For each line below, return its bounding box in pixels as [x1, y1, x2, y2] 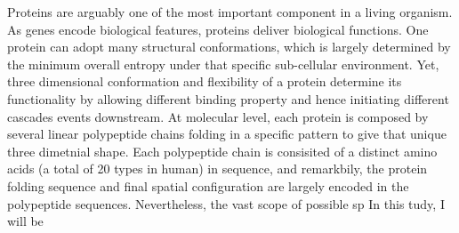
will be [7, 212, 44, 230]
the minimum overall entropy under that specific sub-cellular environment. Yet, [7, 54, 439, 73]
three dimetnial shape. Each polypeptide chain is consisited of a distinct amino [7, 141, 438, 160]
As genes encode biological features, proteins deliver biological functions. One [7, 20, 429, 38]
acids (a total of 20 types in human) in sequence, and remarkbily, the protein [7, 159, 428, 178]
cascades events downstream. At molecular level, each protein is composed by [7, 107, 429, 125]
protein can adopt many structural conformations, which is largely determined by [7, 37, 451, 56]
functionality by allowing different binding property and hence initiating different [7, 89, 449, 108]
